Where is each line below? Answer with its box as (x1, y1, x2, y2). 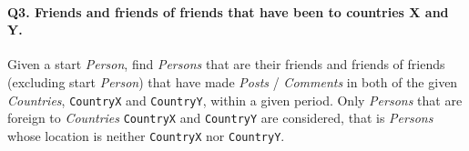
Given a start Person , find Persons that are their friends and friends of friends (7, 55, 445, 74)
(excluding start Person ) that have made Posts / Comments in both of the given (7, 72, 458, 91)
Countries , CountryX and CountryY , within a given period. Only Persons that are (7, 90, 463, 109)
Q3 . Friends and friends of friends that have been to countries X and (7, 2, 449, 21)
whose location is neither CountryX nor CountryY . (7, 126, 285, 145)
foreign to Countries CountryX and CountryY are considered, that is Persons (7, 108, 433, 127)
